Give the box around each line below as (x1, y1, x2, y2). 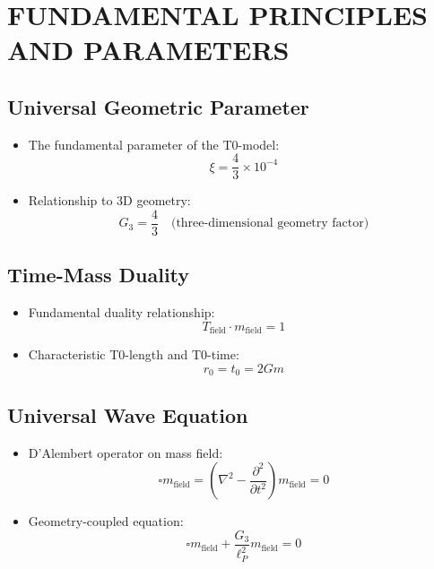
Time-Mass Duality (7, 261, 190, 289)
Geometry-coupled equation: (28, 512, 184, 530)
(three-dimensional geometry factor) (170, 217, 369, 230)
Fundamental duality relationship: (28, 303, 215, 322)
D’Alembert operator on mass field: (28, 443, 223, 461)
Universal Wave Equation (7, 401, 248, 428)
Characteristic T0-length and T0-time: (28, 345, 239, 364)
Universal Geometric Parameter (7, 92, 309, 120)
